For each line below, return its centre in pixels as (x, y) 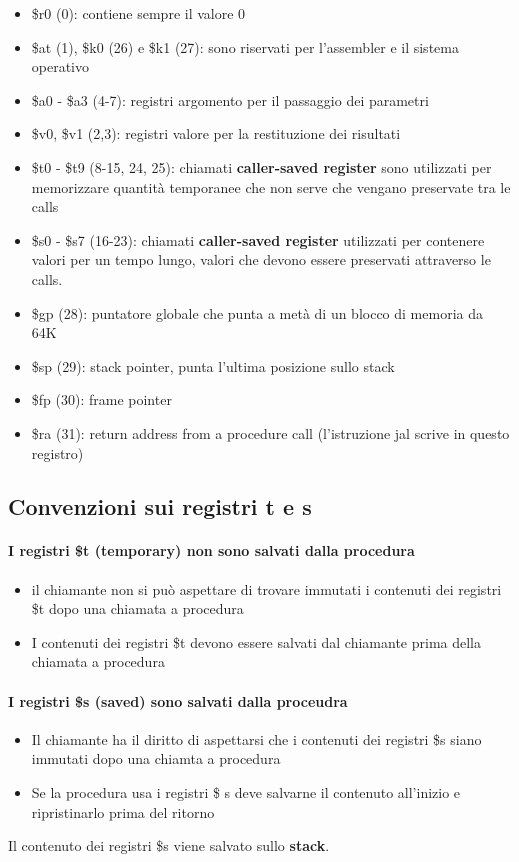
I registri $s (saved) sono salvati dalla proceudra (178, 700)
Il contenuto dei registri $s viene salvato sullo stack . (169, 845)
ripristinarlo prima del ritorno (123, 811)
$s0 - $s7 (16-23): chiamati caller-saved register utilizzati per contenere (258, 239)
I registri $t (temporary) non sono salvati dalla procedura (211, 550)
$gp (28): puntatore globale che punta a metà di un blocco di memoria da (257, 312)
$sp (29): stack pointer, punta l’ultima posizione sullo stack (213, 365)
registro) (57, 452)
